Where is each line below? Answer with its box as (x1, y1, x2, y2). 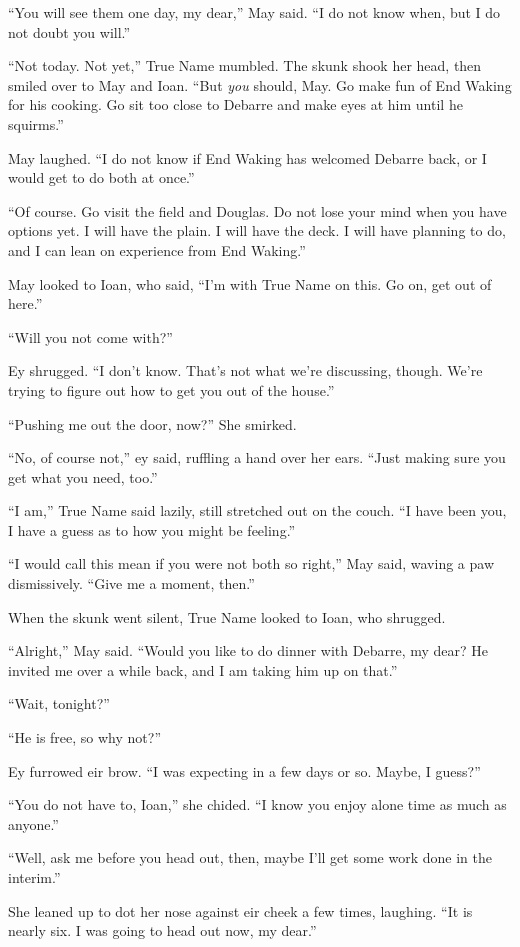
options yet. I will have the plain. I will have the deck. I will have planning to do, (8, 220, 506, 241)
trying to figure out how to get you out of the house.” (8, 379, 335, 400)
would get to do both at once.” (8, 167, 195, 188)
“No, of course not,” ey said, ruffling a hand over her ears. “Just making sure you (8, 447, 506, 468)
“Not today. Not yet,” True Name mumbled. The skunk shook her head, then (8, 55, 482, 76)
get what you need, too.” (8, 466, 158, 487)
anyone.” (8, 813, 59, 834)
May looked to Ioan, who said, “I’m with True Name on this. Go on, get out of (8, 273, 492, 294)
